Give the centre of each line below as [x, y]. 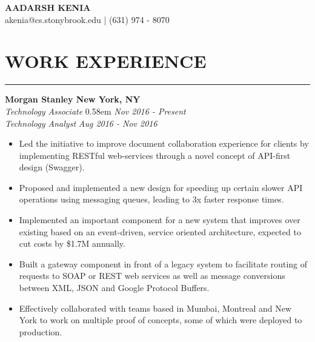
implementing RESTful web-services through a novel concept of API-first [155, 155]
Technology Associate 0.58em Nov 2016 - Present [95, 111]
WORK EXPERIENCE [106, 61]
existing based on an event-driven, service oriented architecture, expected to [160, 231]
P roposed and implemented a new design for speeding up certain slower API [161, 187]
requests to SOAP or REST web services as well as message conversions [152, 276]
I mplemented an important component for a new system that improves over [160, 220]
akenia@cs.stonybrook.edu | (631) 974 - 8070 [87, 19]
